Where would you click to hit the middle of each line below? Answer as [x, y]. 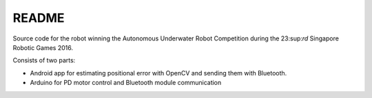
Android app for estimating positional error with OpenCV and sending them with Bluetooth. [158, 73]
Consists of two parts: [44, 60]
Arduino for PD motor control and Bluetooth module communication [126, 83]
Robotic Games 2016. [43, 47]
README [39, 18]
